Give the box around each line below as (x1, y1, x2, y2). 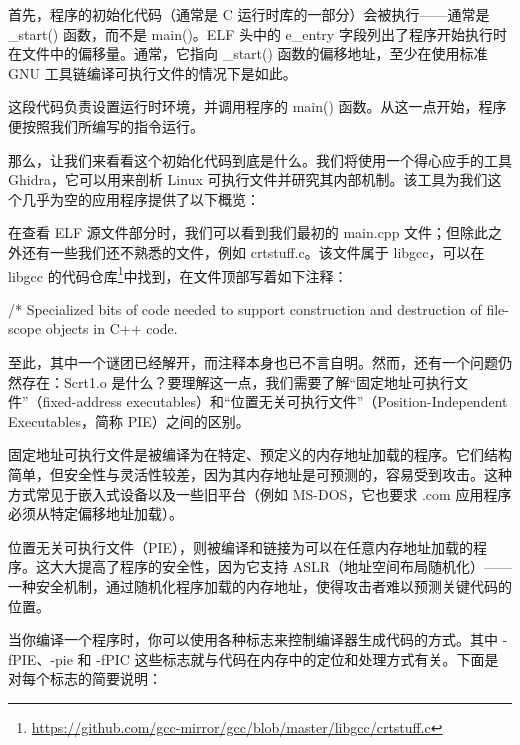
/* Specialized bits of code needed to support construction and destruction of (8, 298, 482, 319)
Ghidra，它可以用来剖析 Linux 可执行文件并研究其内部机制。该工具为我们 (8, 169, 488, 190)
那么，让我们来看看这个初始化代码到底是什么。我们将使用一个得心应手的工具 (8, 149, 512, 170)
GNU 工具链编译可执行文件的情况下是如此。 (8, 62, 297, 83)
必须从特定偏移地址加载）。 (8, 503, 183, 524)
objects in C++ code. (45, 318, 178, 339)
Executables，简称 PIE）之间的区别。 (8, 410, 250, 431)
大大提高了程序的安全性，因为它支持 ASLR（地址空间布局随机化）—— (49, 556, 512, 577)
